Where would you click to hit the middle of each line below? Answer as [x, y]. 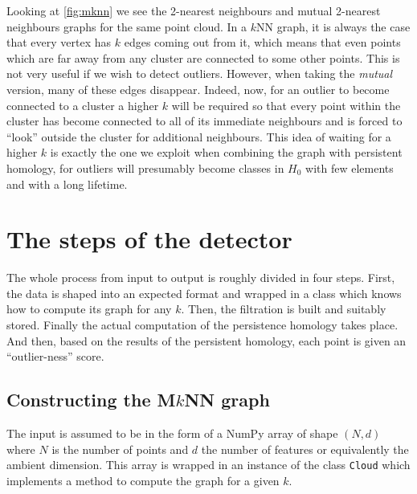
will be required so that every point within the [286, 105]
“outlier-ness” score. [55, 356]
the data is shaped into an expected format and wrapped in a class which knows [204, 293]
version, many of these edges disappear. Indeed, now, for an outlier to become [198, 89]
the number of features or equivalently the [305, 449]
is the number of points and [120, 449]
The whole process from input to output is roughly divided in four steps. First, [201, 278]
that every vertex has [59, 42]
